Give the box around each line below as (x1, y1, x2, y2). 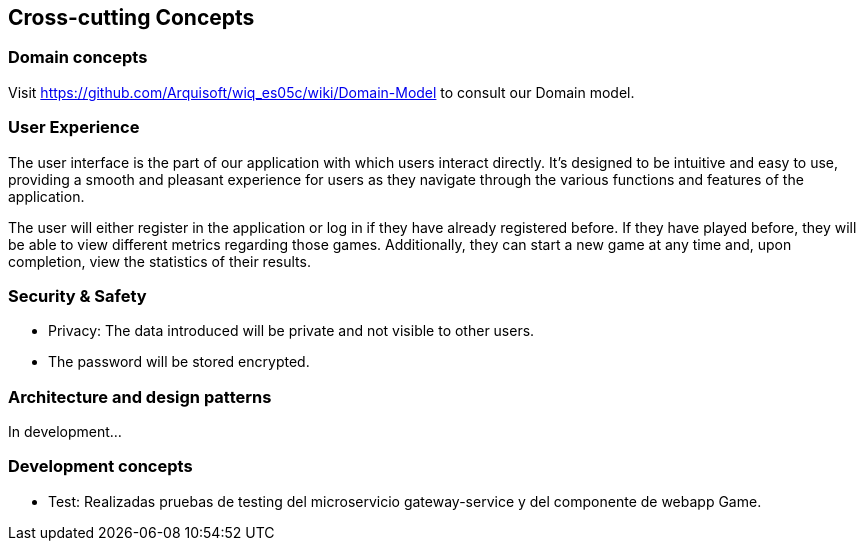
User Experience (8, 117, 140, 138)
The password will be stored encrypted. (48, 353, 310, 371)
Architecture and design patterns (8, 386, 272, 407)
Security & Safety (8, 285, 147, 306)
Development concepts (8, 456, 193, 477)
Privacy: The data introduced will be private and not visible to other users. (48, 322, 535, 340)
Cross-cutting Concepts (8, 5, 255, 30)
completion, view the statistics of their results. (8, 252, 311, 270)
